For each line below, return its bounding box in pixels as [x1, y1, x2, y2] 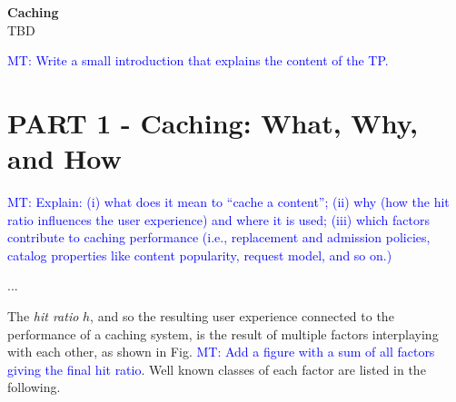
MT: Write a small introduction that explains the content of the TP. [7, 51, 389, 70]
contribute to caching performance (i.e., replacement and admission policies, [7, 228, 431, 247]
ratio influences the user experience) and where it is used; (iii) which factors [7, 210, 430, 229]
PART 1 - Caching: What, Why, [7, 103, 418, 141]
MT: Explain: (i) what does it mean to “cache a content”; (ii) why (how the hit [7, 192, 450, 211]
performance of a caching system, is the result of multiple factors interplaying [7, 324, 439, 343]
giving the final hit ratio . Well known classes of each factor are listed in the [7, 359, 426, 378]
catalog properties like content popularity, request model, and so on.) [7, 245, 392, 264]
